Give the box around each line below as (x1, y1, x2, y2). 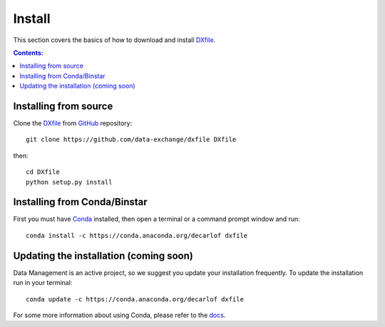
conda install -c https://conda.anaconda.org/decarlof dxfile (26, 232, 248, 239)
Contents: (13, 48, 44, 57)
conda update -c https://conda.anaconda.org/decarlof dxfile (26, 295, 244, 303)
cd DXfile (26, 168, 60, 176)
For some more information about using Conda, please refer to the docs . (13, 311, 226, 319)
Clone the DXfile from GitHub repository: (13, 119, 133, 128)
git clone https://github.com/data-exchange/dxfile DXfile (26, 135, 237, 144)
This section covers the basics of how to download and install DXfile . (13, 36, 216, 44)
